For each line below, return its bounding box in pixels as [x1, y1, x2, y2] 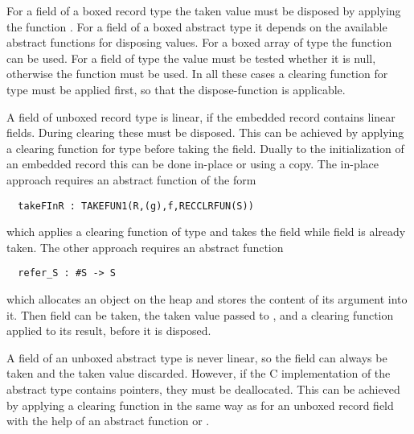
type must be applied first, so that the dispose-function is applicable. [6, 81, 346, 97]
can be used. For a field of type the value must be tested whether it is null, [6, 49, 376, 66]
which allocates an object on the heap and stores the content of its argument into [6, 291, 408, 308]
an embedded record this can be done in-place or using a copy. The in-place [6, 155, 379, 172]
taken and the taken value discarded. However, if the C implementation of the [6, 365, 391, 382]
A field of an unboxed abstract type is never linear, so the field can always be [6, 349, 387, 366]
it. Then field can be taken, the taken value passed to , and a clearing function [6, 306, 394, 323]
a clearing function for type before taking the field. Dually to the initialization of [6, 139, 404, 156]
